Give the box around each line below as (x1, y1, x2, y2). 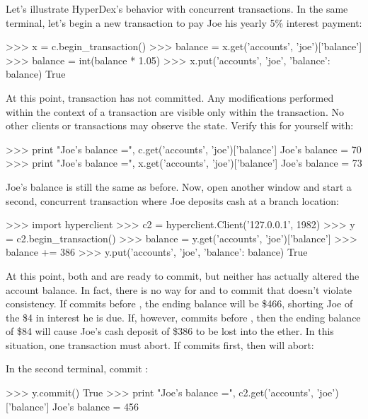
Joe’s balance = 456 (52, 399, 139, 413)
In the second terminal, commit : (6, 361, 149, 376)
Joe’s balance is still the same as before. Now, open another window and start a (6, 179, 352, 194)
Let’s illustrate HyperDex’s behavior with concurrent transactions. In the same (6, 1, 348, 16)
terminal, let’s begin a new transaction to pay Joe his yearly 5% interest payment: (6, 15, 362, 30)
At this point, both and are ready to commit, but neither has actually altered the (6, 268, 360, 283)
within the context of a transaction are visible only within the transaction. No (6, 104, 344, 119)
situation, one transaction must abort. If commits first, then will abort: (6, 337, 314, 352)
